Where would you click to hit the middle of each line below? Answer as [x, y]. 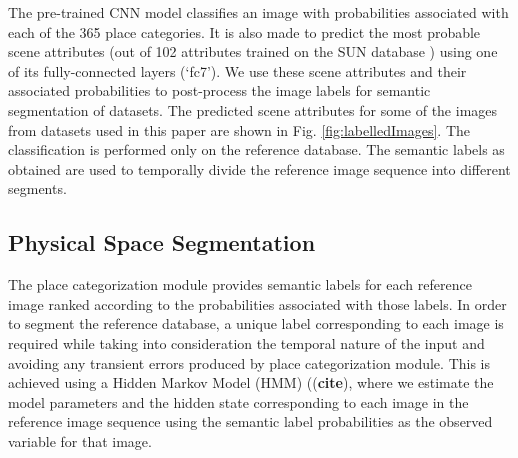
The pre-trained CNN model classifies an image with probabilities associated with [258, 12]
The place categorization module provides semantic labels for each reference [240, 284]
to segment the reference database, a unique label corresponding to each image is [256, 323]
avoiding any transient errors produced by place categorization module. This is [249, 362]
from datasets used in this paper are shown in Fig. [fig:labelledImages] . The [239, 129]
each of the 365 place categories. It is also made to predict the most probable [244, 31]
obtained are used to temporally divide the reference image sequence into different [259, 168]
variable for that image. [80, 440]
